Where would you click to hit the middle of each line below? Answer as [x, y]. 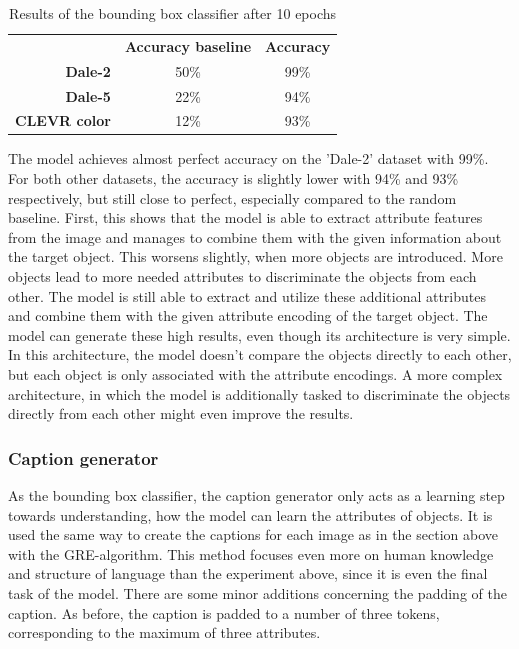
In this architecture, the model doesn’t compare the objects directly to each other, [260, 354]
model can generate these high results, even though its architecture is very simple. [259, 334]
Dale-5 [88, 95]
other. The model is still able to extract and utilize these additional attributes [247, 295]
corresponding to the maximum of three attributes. [164, 632]
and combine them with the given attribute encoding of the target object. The [248, 315]
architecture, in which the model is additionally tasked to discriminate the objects [259, 393]
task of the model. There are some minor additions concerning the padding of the [257, 592]
